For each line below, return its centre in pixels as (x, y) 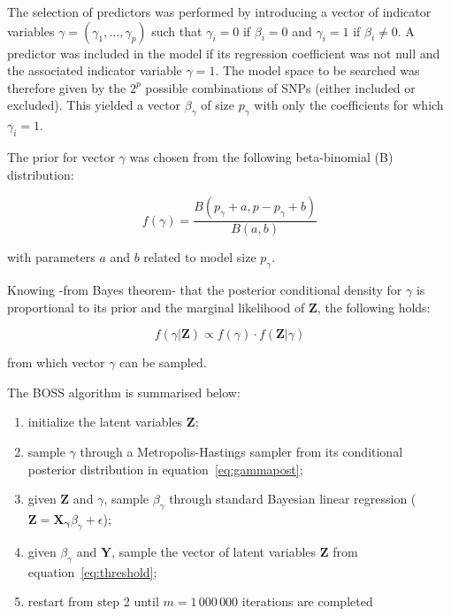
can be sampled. (163, 362)
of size (218, 105)
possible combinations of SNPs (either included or (280, 87)
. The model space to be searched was (317, 70)
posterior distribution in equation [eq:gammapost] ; (165, 469)
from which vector (56, 362)
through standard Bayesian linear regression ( (293, 499)
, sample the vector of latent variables (214, 551)
